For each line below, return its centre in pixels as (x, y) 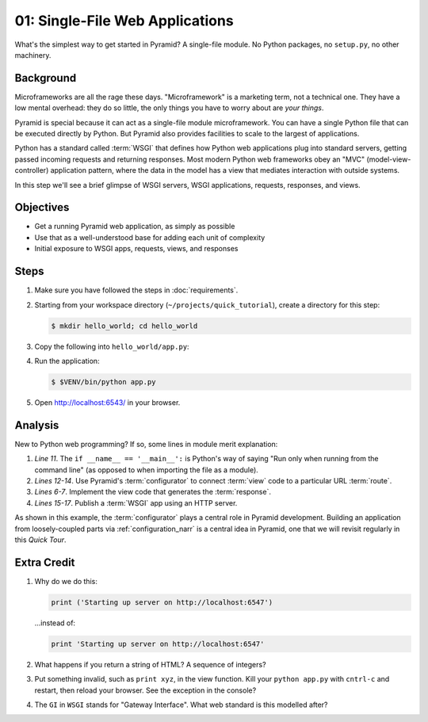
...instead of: (55, 623)
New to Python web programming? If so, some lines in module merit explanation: (146, 444)
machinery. (33, 55)
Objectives (42, 207)
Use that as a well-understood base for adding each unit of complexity (150, 237)
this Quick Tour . (40, 540)
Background (46, 78)
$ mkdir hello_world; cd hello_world (124, 326)
